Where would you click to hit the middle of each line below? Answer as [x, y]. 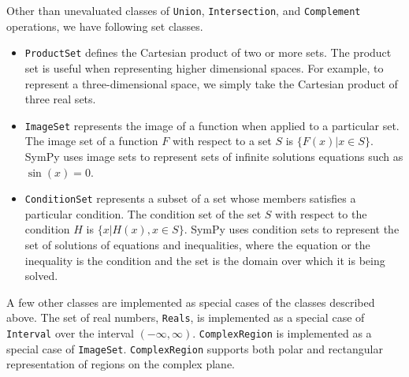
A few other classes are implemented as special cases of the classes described [191, 302]
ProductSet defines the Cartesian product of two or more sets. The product [208, 52]
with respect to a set [222, 141]
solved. [41, 276]
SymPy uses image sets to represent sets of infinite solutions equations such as [214, 156]
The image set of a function [91, 141]
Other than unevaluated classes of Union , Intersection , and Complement [184, 10]
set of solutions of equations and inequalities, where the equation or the [197, 244]
